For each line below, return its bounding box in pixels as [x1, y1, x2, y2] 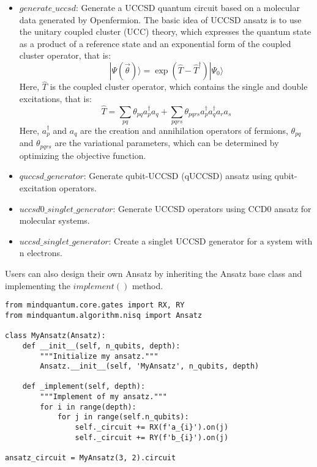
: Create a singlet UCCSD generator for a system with [108, 234, 313, 247]
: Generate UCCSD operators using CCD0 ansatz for [113, 202, 311, 215]
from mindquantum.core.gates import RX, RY [5, 301, 185, 310]
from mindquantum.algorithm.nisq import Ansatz [5, 311, 203, 320]
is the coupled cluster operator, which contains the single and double [50, 80, 308, 93]
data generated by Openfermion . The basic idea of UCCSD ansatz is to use [19, 13, 302, 26]
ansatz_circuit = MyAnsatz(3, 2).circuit [5, 454, 176, 463]
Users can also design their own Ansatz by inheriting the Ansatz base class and [5, 267, 302, 280]
